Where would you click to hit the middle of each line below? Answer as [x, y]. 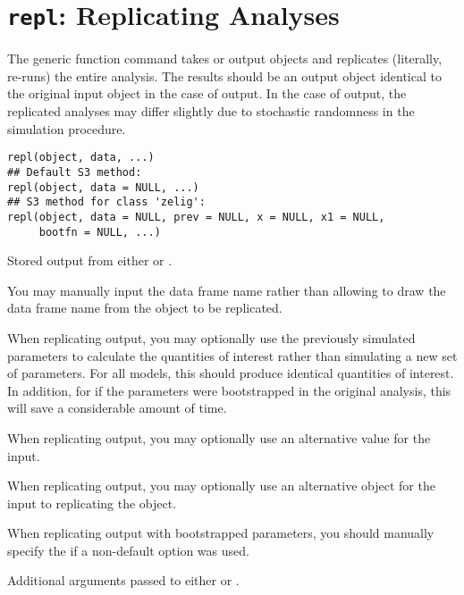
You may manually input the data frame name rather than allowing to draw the [227, 290]
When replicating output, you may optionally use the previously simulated [211, 337]
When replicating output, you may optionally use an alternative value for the [219, 437]
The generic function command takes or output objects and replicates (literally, [225, 59]
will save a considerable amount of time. [117, 408]
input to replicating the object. [92, 503]
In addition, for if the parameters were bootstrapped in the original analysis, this [229, 390]
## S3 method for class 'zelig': [106, 202]
